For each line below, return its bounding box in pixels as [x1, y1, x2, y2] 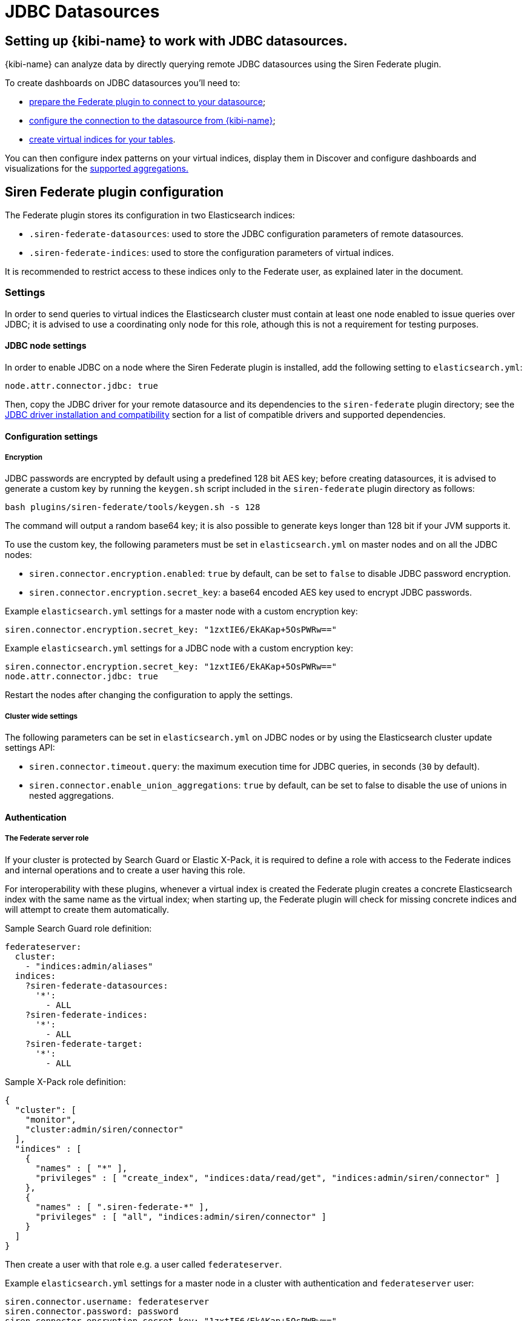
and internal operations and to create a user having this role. [5, 864, 245, 875]
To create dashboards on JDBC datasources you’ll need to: [5, 78, 240, 89]
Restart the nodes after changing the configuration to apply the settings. [5, 690, 293, 701]
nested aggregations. [29, 790, 114, 801]
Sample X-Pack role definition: [5, 1076, 126, 1087]
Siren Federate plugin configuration [5, 184, 224, 200]
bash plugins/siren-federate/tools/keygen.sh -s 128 [5, 502, 260, 513]
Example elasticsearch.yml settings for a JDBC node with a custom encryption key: [5, 643, 353, 654]
